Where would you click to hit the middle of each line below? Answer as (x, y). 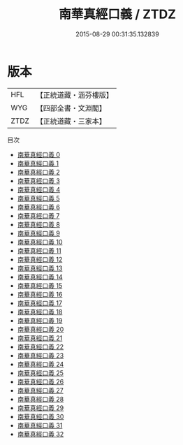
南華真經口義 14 (40, 277)
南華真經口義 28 (41, 399)
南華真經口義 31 (40, 425)
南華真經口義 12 (40, 259)
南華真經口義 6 (39, 207)
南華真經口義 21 (40, 338)
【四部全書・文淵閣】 (71, 108)
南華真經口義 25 (41, 373)
